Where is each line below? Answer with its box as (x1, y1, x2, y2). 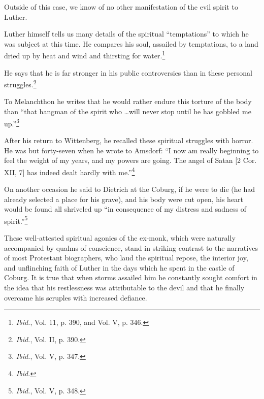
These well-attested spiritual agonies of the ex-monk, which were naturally (4, 232, 236, 243)
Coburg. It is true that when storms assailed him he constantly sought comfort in (4, 272, 257, 283)
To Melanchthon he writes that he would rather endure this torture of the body (4, 96, 252, 107)
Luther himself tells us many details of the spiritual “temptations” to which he (4, 28, 249, 39)
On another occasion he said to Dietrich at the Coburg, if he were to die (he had (4, 183, 255, 194)
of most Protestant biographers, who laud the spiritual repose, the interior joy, (4, 252, 248, 263)
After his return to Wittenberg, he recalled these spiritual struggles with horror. (4, 135, 253, 145)
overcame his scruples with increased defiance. (4, 292, 147, 303)
